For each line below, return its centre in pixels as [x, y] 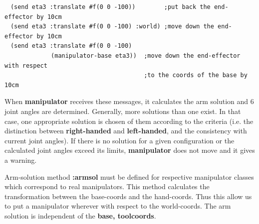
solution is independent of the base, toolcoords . [80, 215]
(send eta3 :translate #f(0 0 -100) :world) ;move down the [112, 27]
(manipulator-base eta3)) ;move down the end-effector [146, 56]
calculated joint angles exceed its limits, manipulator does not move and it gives [130, 150]
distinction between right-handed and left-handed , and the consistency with [126, 131]
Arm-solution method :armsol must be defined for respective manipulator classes [129, 176]
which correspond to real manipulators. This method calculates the [107, 186]
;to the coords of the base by [196, 75]
